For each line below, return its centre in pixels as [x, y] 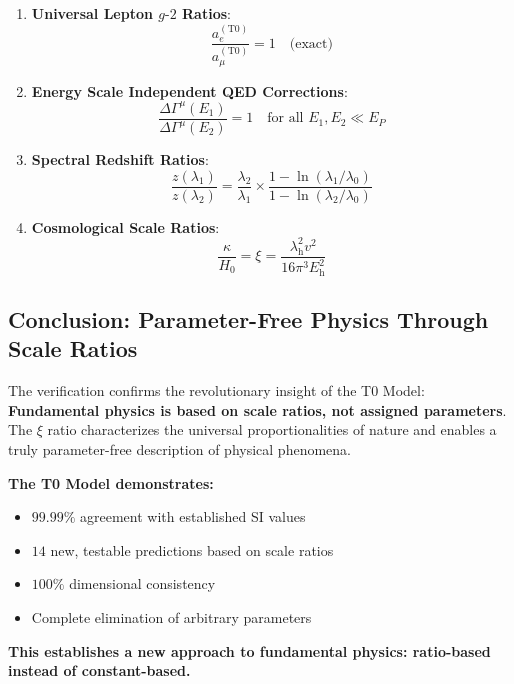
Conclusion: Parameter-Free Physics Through [248, 319]
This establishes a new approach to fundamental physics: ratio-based [249, 650]
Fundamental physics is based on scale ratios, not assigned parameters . [257, 409]
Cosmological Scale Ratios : [125, 226]
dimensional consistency [142, 583]
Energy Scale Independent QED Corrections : [189, 90]
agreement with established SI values [193, 516]
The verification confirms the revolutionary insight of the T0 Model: [216, 390]
